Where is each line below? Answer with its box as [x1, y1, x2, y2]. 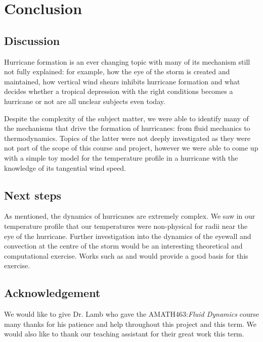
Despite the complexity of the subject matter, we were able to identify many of [4, 113, 249, 123]
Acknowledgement [4, 285, 101, 301]
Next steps [4, 187, 62, 203]
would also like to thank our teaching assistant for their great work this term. [4, 328, 244, 339]
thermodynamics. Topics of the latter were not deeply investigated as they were [4, 132, 250, 143]
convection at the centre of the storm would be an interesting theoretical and [4, 240, 243, 251]
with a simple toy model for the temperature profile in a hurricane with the [4, 152, 238, 163]
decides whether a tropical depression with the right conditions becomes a [4, 86, 233, 96]
